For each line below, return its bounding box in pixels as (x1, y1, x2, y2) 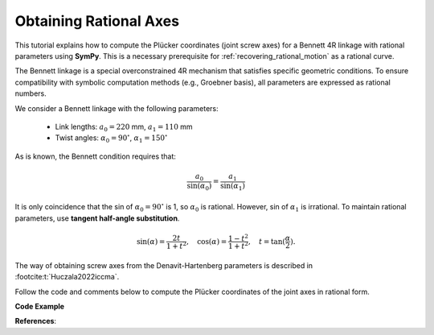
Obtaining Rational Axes (14, 12, 180, 30)
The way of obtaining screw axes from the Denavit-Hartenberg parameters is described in (14, 260, 313, 270)
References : (14, 316, 56, 326)
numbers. (14, 89, 47, 98)
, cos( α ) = (186, 237, 227, 246)
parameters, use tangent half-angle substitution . (14, 213, 180, 223)
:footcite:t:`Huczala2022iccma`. (14, 272, 120, 282)
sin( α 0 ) (186, 181, 212, 192)
